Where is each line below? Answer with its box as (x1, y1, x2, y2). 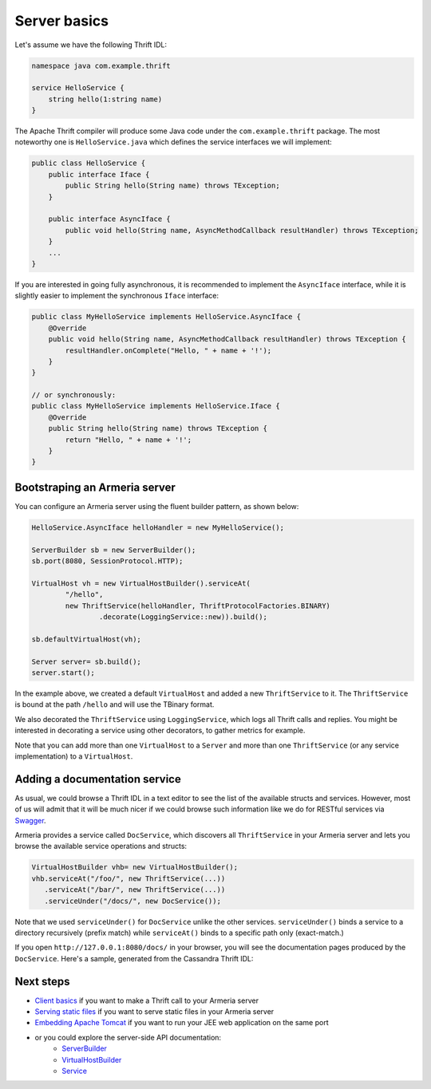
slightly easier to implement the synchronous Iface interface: (14, 291, 219, 301)
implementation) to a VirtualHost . (14, 751, 133, 761)
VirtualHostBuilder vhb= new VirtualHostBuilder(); (31, 862, 239, 872)
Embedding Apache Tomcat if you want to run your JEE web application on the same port (34, 1018, 329, 1028)
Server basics (14, 12, 109, 30)
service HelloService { (31, 84, 125, 93)
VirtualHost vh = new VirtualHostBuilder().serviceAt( (31, 578, 251, 588)
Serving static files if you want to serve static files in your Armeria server (34, 1006, 275, 1016)
